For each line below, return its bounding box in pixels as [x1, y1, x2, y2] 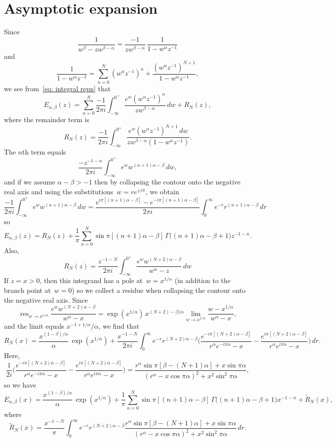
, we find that [98, 321, 140, 331]
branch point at [4, 285, 51, 295]
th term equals [22, 146, 66, 156]
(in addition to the [174, 275, 231, 286]
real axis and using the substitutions [4, 186, 113, 196]
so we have [4, 380, 36, 390]
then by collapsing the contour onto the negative [94, 177, 241, 187]
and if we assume [4, 177, 56, 187]
